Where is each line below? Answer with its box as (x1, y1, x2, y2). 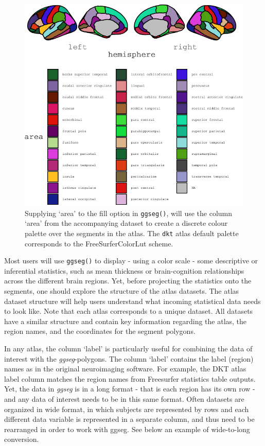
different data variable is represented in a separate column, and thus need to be (4, 414, 255, 424)
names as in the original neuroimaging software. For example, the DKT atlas (4, 363, 246, 374)
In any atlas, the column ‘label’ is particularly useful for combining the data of (4, 343, 253, 354)
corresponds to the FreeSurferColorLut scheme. (25, 238, 173, 248)
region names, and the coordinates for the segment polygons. (4, 326, 196, 336)
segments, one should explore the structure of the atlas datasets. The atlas (4, 286, 239, 296)
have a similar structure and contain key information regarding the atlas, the (4, 315, 247, 326)
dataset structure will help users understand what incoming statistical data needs (4, 295, 261, 306)
